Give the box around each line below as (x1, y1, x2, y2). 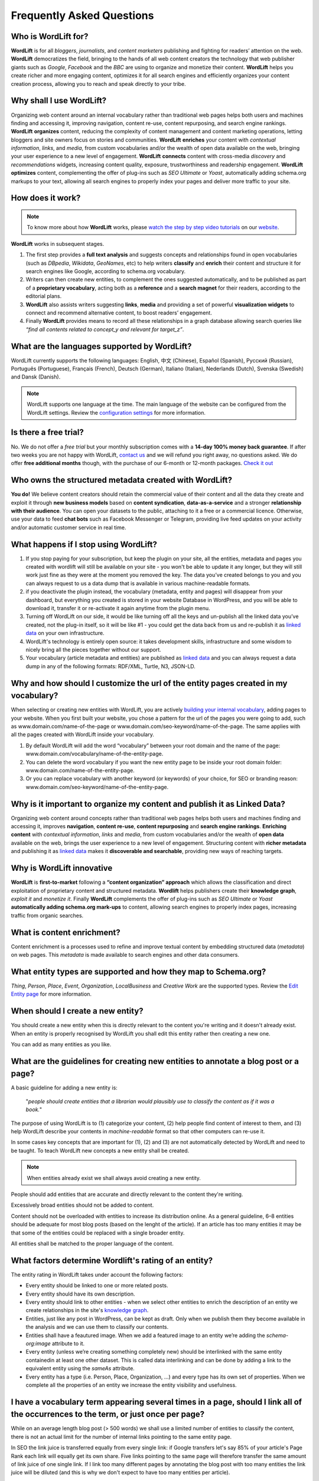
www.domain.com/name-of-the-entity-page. (25, 767, 135, 774)
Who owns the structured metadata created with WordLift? (11, 475, 233, 485)
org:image (25, 1339, 51, 1347)
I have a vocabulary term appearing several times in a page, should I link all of (11, 1397, 302, 1407)
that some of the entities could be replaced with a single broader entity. (11, 1229, 185, 1236)
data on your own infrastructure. (25, 630, 105, 637)
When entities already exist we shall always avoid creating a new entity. (27, 1174, 201, 1181)
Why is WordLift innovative (11, 863, 113, 873)
